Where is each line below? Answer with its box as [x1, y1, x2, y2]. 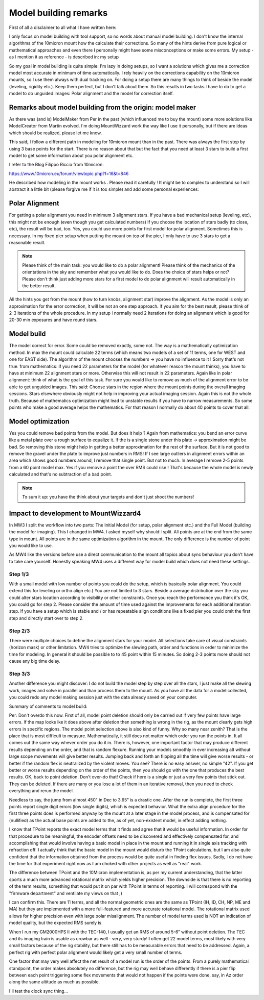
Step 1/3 [9, 571, 29, 577]
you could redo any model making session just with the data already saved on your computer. [9, 694, 198, 700]
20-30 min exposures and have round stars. [9, 317, 98, 323]
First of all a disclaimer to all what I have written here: [9, 25, 117, 30]
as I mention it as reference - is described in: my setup [9, 54, 119, 60]
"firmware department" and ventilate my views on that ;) [9, 890, 122, 896]
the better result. [22, 282, 56, 289]
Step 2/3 [9, 627, 30, 634]
